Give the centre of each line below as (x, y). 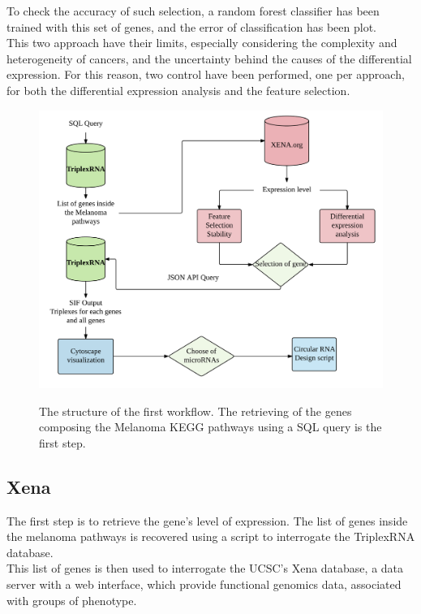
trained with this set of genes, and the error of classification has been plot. (192, 26)
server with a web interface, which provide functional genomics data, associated (204, 584)
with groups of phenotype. (72, 600)
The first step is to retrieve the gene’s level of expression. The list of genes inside (207, 520)
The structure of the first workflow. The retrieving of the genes (195, 411)
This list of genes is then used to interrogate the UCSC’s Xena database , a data (205, 568)
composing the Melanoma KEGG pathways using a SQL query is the (210, 427)
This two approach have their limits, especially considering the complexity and (202, 43)
